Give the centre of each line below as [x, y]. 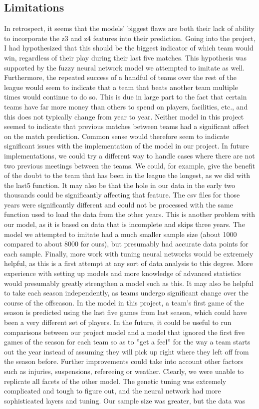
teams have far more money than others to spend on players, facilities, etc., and [126, 106]
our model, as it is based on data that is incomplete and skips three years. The [125, 224]
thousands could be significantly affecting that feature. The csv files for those [122, 195]
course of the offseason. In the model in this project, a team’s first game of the [124, 302]
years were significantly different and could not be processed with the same [119, 204]
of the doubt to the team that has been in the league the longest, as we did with [127, 175]
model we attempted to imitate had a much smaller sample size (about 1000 [121, 234]
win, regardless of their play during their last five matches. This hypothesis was [126, 57]
